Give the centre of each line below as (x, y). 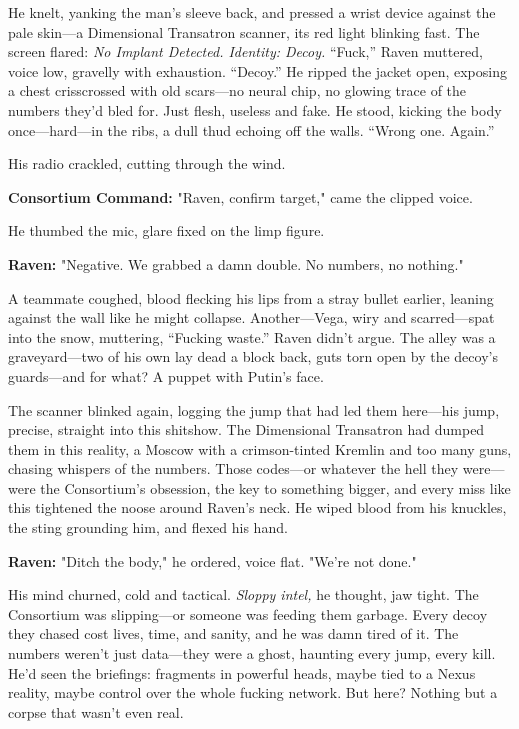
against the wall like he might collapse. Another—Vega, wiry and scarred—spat (251, 317)
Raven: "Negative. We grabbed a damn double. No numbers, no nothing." (236, 263)
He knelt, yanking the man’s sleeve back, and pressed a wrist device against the (252, 12)
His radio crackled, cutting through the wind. (147, 163)
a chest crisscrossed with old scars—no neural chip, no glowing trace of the (237, 90)
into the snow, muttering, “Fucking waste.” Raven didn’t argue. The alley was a (252, 336)
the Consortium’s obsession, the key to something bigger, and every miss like (275, 487)
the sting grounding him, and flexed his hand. (148, 527)
